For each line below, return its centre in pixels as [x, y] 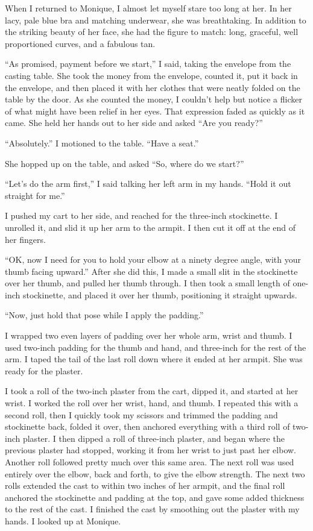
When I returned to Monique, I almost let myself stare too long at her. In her [148, 8]
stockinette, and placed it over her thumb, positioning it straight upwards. [160, 294]
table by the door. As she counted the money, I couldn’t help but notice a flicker [153, 99]
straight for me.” [35, 195]
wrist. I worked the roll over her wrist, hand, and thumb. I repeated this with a [152, 403]
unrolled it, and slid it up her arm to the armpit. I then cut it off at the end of [150, 227]
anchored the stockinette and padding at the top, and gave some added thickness [155, 497]
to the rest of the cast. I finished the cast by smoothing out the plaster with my [152, 509]
